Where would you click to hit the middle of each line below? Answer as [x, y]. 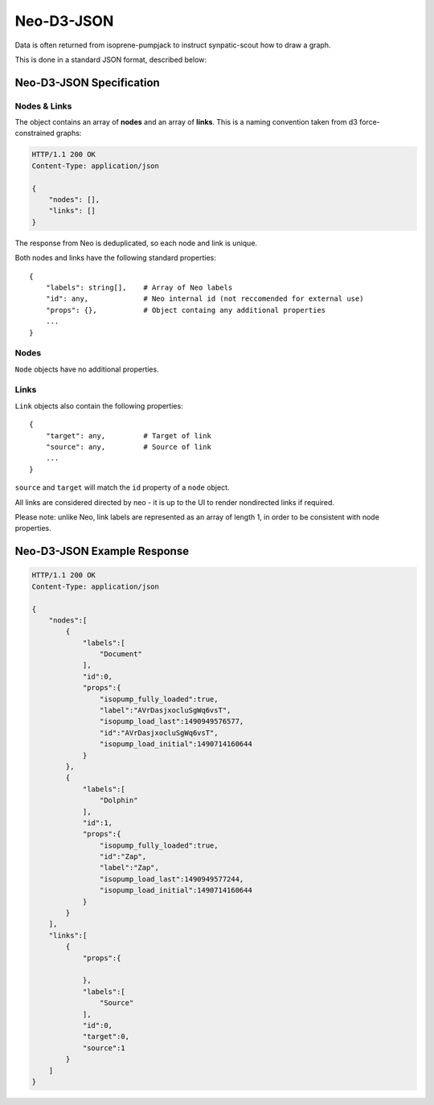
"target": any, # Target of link [129, 435]
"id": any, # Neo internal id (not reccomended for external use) [205, 299]
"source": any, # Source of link [129, 447]
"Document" [121, 654]
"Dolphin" [119, 801]
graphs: [69, 134]
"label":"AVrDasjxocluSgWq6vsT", [165, 711]
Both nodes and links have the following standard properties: [116, 258]
